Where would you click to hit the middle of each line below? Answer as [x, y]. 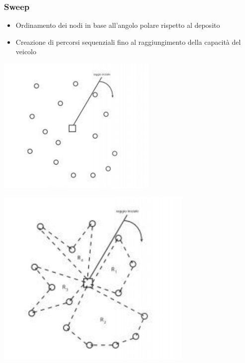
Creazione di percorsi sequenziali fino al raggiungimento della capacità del [128, 42]
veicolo [26, 51]
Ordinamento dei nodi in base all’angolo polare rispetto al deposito [118, 25]
